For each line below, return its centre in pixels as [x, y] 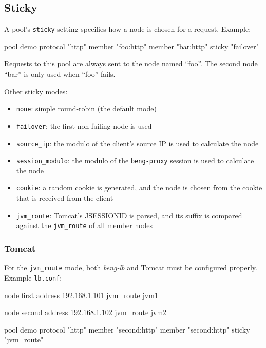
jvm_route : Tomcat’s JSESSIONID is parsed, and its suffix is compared [129, 215]
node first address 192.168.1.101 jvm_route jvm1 [81, 295]
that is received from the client [65, 198]
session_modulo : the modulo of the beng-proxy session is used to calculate [135, 160]
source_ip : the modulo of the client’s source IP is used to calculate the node [137, 143]
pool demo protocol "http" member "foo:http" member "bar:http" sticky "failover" [132, 46]
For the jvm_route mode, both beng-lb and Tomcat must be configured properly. [131, 267]
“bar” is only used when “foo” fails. [60, 74]
